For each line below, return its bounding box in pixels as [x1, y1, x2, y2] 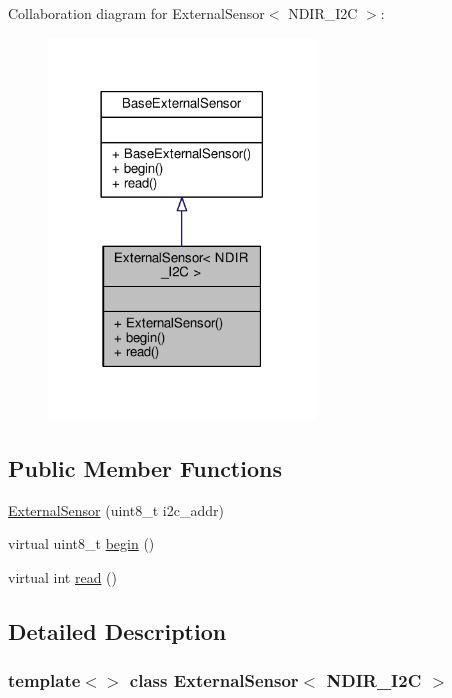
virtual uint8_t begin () [8, 533, 155, 554]
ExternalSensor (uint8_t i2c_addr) [8, 499, 224, 520]
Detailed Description [8, 616, 227, 647]
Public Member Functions [8, 453, 282, 484]
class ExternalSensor [129, 668, 299, 693]
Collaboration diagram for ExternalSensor [8, 3, 265, 23]
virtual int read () [8, 567, 118, 588]
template [8, 668, 81, 693]
